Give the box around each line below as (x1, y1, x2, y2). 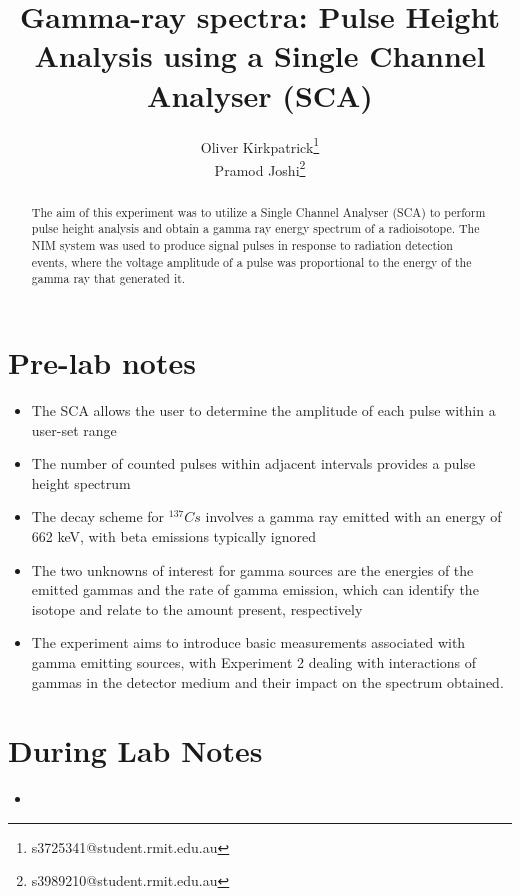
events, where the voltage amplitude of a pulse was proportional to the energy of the (31, 253, 472, 270)
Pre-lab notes (8, 342, 196, 383)
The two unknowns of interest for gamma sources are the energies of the (31, 559, 474, 580)
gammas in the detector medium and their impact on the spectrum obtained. (31, 671, 504, 692)
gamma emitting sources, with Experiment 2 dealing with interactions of (31, 651, 477, 672)
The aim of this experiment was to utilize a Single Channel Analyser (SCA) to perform (31, 203, 486, 220)
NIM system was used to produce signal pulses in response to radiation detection (31, 237, 453, 254)
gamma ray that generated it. (31, 270, 186, 287)
